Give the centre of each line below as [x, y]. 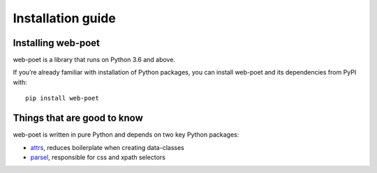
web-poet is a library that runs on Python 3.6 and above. [94, 60]
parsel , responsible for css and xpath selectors [98, 157]
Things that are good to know [78, 118]
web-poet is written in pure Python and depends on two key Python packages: [126, 135]
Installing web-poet [57, 43]
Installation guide [65, 18]
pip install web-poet [62, 98]
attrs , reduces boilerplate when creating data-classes [107, 147]
